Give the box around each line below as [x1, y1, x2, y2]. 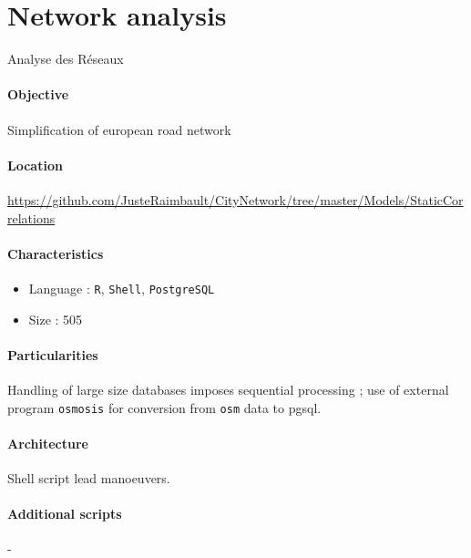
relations [7, 208, 56, 227]
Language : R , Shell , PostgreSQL [28, 278, 215, 297]
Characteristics [7, 243, 104, 263]
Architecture [7, 433, 88, 452]
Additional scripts [7, 504, 122, 523]
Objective [7, 85, 69, 104]
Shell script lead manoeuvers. [7, 468, 170, 487]
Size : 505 [28, 309, 83, 328]
